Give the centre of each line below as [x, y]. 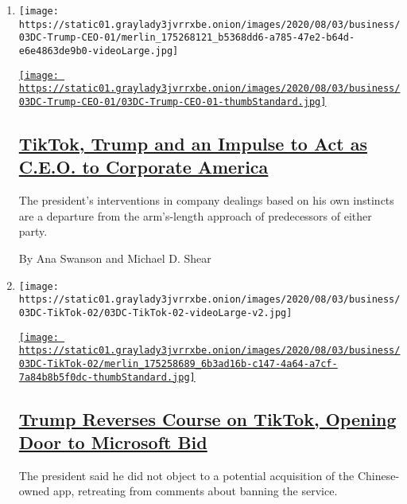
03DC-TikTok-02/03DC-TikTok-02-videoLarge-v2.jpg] [155, 313]
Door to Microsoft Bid [113, 441]
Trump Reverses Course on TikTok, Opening [207, 418]
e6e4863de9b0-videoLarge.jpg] [99, 51]
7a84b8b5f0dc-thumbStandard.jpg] [107, 377]
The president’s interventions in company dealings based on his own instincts [206, 200]
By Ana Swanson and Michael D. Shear [115, 258]
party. [33, 231]
